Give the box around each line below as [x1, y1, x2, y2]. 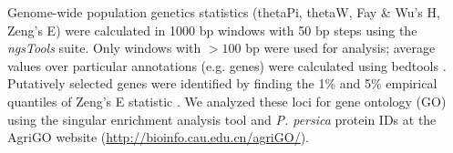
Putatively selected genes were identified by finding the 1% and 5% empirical [7, 74, 438, 93]
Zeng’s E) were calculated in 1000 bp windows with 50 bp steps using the [7, 20, 417, 39]
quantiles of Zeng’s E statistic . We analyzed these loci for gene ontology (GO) [7, 91, 447, 110]
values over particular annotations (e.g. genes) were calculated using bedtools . [7, 56, 447, 75]
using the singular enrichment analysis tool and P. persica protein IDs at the [7, 109, 437, 128]
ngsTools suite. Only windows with [7, 38, 201, 57]
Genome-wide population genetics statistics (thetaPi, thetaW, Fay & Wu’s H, [7, 3, 440, 21]
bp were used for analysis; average [245, 38, 436, 57]
